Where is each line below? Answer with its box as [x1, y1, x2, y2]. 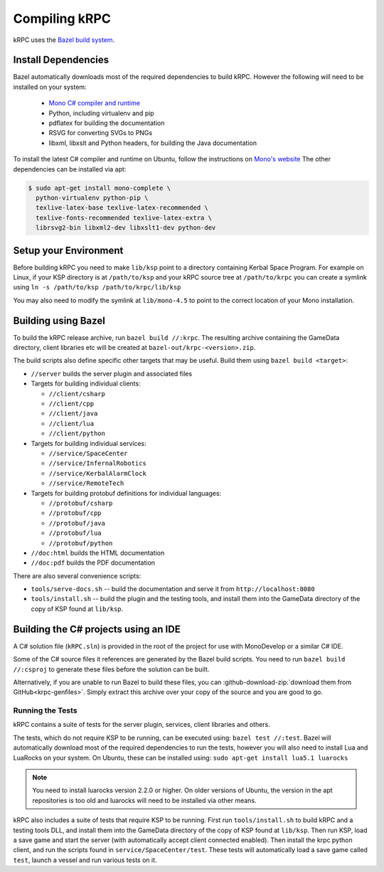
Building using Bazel [13, 314, 106, 326]
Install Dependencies [13, 54, 110, 66]
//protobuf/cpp [48, 509, 102, 517]
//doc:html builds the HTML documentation [31, 548, 165, 557]
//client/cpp [48, 400, 95, 408]
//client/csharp [48, 390, 106, 398]
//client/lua [48, 420, 95, 427]
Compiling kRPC [13, 11, 112, 26]
